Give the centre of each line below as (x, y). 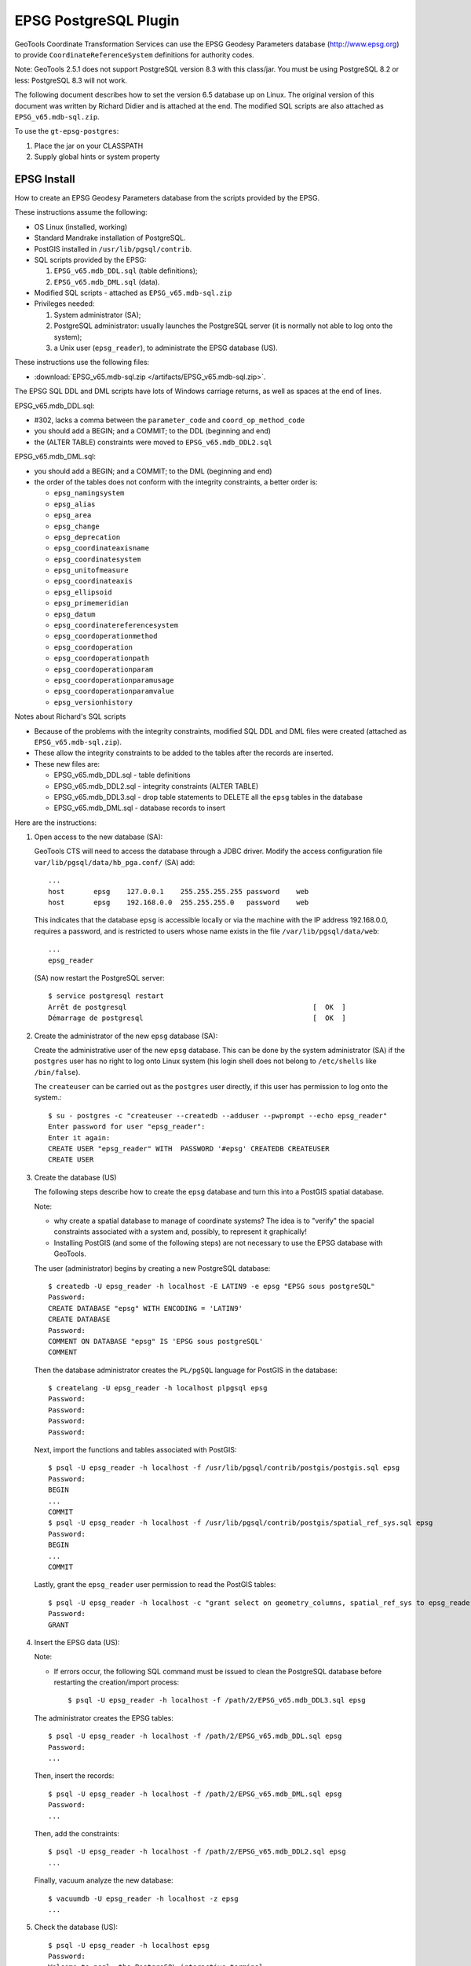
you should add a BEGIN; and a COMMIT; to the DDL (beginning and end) (152, 431)
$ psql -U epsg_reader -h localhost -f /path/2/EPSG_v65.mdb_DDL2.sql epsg (197, 1852)
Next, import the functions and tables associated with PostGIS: (135, 1450)
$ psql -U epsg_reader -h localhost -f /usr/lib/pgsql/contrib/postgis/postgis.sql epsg (224, 1468)
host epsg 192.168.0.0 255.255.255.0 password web (179, 903)
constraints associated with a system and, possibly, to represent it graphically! (181, 1232)
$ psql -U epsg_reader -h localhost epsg (129, 1945)
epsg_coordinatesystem (97, 559)
